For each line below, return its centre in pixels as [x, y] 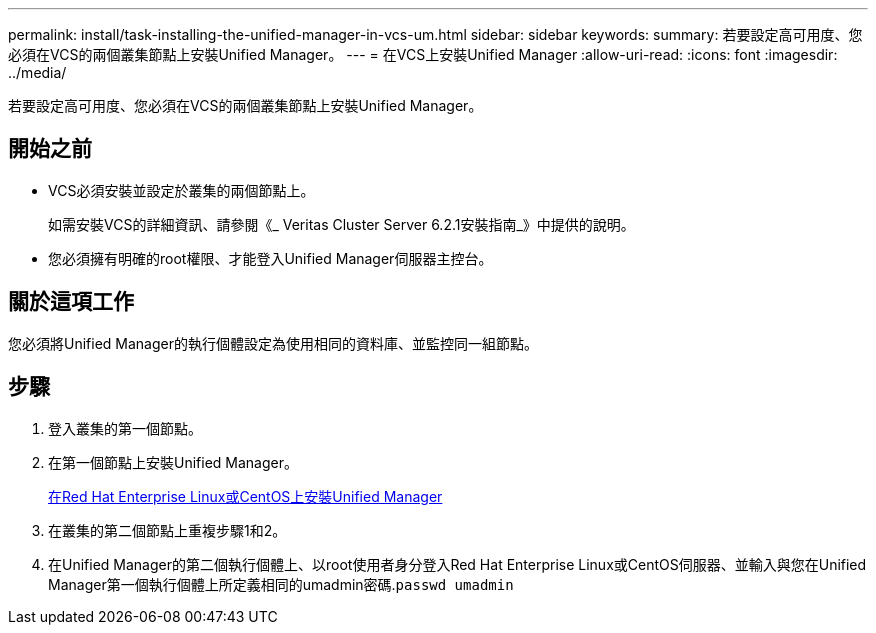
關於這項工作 [71, 302]
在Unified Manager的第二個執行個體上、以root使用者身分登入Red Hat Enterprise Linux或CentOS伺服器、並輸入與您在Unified [457, 564]
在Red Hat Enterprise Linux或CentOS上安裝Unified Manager [245, 496]
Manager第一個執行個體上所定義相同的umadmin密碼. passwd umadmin [281, 584]
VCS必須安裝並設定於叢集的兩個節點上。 [181, 190]
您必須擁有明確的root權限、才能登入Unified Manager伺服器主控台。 [270, 258]
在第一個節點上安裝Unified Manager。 [173, 462]
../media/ [37, 72]
